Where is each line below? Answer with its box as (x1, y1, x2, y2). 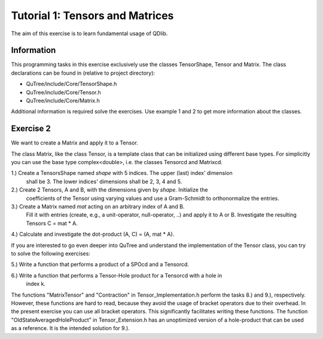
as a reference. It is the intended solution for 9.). (11, 325, 130, 332)
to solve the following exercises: (11, 250, 91, 257)
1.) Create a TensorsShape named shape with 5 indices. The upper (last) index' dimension (11, 169, 233, 177)
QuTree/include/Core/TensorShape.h (26, 81, 117, 88)
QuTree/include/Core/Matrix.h (26, 97, 100, 104)
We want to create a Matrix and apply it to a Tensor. (11, 139, 139, 146)
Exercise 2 (11, 124, 51, 134)
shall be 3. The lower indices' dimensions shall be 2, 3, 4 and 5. (26, 178, 182, 185)
